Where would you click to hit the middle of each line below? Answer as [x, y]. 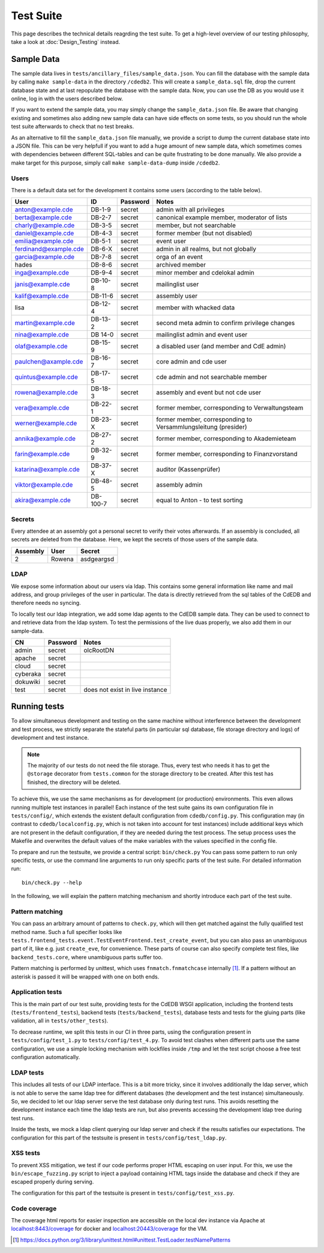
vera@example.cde [42, 408]
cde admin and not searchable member [212, 377]
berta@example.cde [43, 217]
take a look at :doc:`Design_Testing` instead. [66, 41]
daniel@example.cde [44, 233]
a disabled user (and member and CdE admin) [221, 347]
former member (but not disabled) [204, 233]
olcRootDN [99, 650]
